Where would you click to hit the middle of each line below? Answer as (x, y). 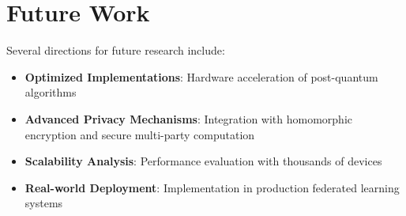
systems (44, 203)
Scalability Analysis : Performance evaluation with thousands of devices (203, 161)
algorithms (51, 92)
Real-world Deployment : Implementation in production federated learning (212, 187)
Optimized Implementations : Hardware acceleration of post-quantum (201, 76)
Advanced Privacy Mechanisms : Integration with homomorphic (189, 118)
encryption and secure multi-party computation (140, 134)
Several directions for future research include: (116, 50)
